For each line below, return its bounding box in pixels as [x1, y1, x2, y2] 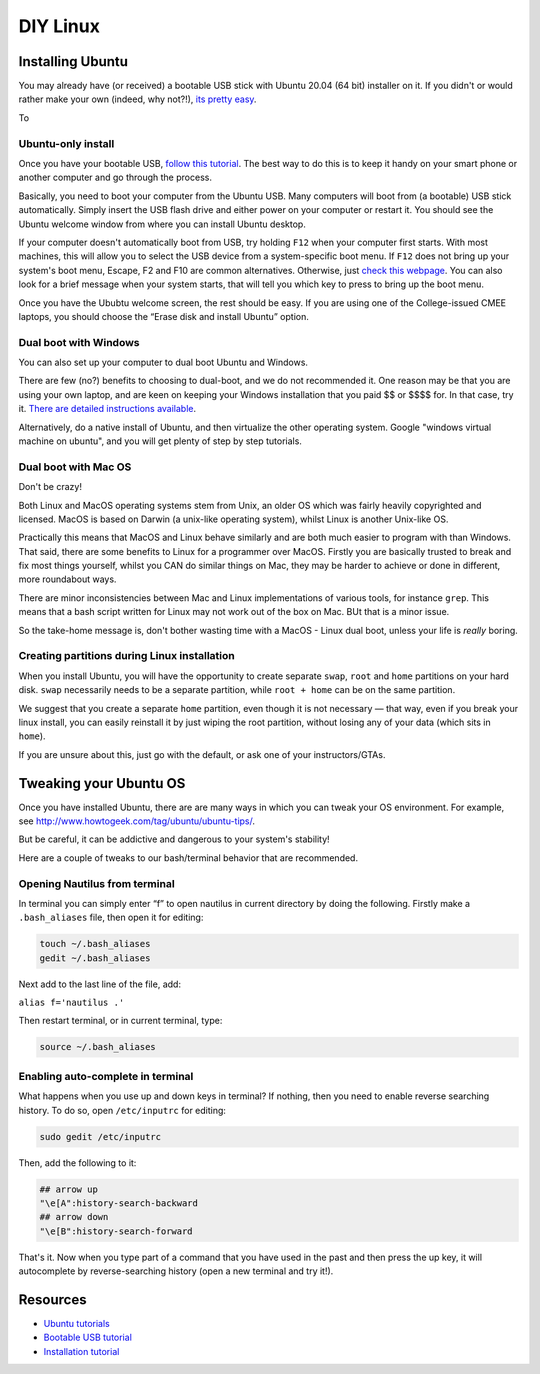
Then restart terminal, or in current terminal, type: [18, 1015, 223, 1027]
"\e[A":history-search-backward [39, 1197, 199, 1209]
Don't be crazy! [18, 481, 82, 493]
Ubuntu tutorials [43, 1318, 110, 1329]
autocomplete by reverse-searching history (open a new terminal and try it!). [18, 1265, 334, 1277]
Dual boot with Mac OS [18, 460, 132, 474]
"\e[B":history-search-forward [39, 1225, 194, 1237]
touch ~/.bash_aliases [39, 938, 151, 950]
